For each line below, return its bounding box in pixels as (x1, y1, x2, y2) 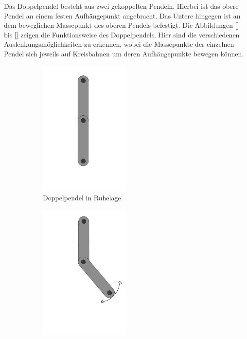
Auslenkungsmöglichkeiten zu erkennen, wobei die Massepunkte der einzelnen (4, 39, 234, 49)
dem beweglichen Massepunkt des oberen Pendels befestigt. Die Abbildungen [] (4, 20, 239, 30)
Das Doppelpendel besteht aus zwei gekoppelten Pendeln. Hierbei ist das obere (4, 1, 239, 11)
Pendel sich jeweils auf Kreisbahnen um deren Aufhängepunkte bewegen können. (4, 48, 244, 58)
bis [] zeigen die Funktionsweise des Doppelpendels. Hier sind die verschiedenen (4, 29, 240, 39)
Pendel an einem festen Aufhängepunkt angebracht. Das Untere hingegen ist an (4, 10, 241, 20)
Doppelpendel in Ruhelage (43, 193, 121, 203)
